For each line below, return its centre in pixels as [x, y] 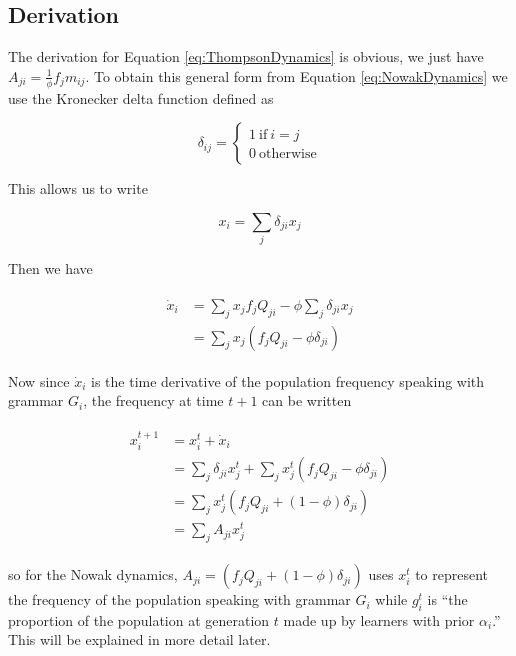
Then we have [50, 268]
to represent [452, 574]
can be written [307, 400]
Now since [39, 380]
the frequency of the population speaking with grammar [179, 599]
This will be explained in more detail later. [139, 639]
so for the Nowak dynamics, [93, 574]
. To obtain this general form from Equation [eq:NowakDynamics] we [296, 75]
